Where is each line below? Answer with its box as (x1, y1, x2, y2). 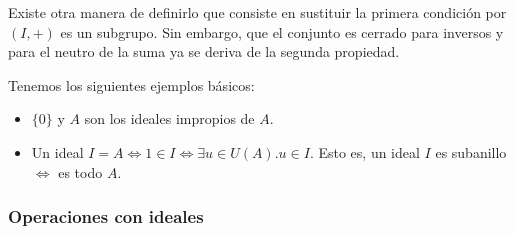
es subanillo (435, 141, 507, 162)
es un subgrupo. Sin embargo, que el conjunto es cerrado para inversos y (60, 21, 504, 42)
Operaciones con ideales (8, 204, 204, 229)
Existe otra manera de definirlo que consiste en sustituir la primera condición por (8, 2, 507, 22)
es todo (58, 161, 103, 182)
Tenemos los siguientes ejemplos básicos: (8, 74, 255, 95)
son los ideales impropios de (84, 108, 255, 129)
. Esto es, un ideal (309, 141, 420, 162)
